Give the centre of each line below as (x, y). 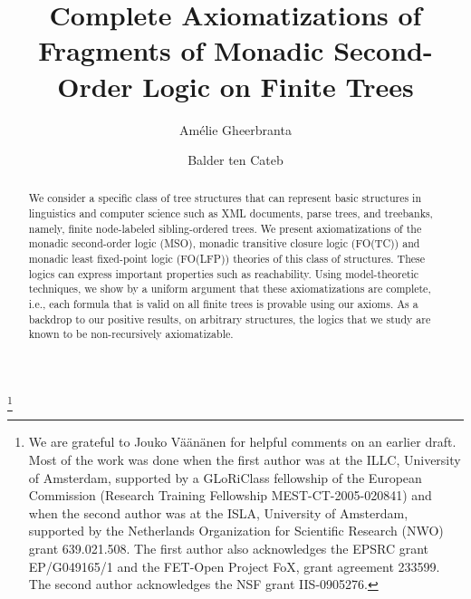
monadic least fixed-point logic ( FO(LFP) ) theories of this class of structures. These (227, 259)
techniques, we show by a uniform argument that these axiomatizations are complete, (230, 289)
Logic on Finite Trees (278, 86)
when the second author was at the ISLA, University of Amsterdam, (218, 512)
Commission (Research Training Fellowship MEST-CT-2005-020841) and (230, 495)
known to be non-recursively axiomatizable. (131, 334)
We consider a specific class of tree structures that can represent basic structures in (225, 198)
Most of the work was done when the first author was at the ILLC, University (245, 459)
